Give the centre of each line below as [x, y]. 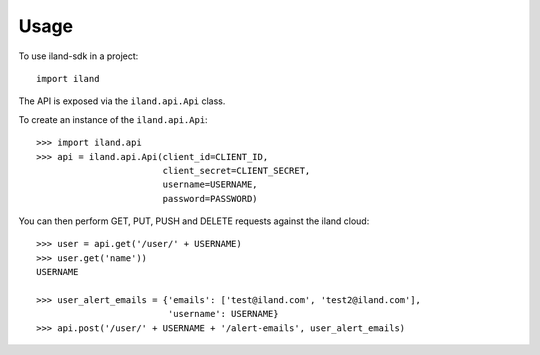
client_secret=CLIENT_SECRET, [236, 170]
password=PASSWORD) [210, 198]
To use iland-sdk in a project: [78, 56]
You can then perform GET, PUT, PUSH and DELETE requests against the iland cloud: [194, 221]
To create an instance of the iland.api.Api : [113, 119]
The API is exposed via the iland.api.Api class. [122, 101]
